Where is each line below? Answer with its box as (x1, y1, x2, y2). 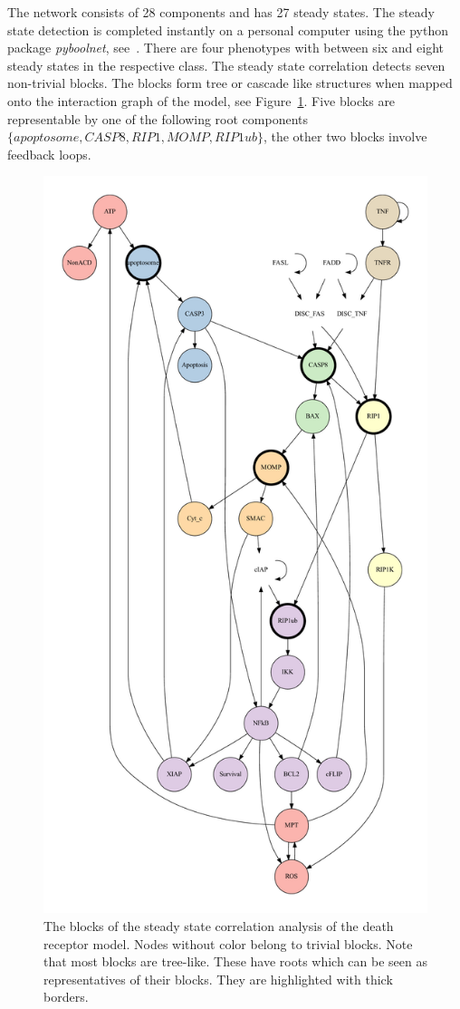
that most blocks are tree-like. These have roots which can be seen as (43, 952, 427, 971)
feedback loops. (7, 144, 91, 163)
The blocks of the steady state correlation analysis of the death (43, 917, 394, 935)
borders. (43, 987, 89, 1006)
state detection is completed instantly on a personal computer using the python (7, 20, 448, 39)
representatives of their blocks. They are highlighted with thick (43, 969, 393, 988)
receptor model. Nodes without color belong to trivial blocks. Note (43, 934, 413, 953)
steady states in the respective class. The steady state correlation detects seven (7, 55, 446, 74)
